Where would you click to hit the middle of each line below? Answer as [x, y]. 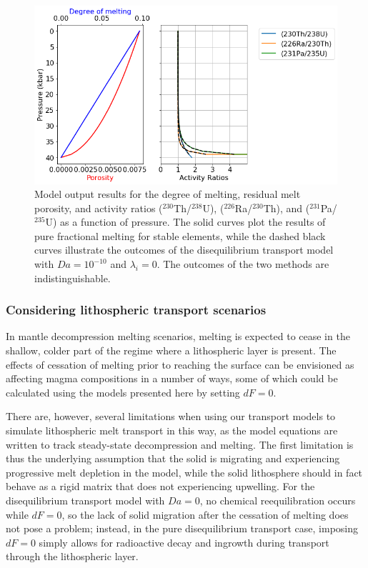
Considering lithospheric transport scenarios [136, 310]
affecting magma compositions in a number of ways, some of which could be [172, 378]
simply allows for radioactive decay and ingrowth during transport [184, 542]
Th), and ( [287, 208]
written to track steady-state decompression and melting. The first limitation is [180, 444]
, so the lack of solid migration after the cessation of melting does [205, 514]
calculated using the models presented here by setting [123, 392]
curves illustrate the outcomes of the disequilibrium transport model [184, 250]
